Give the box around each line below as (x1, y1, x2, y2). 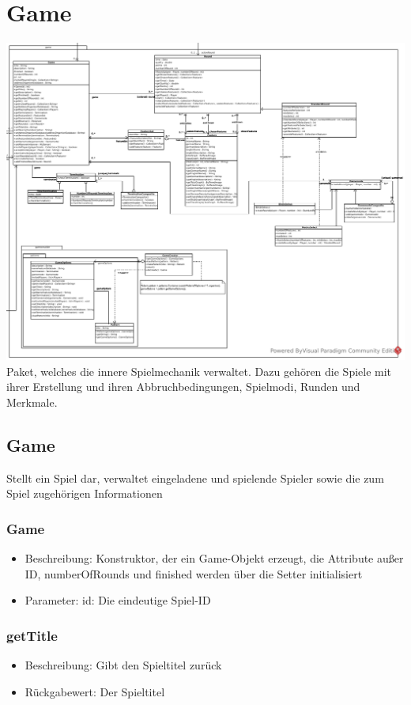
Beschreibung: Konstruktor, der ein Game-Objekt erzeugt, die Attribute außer (25, 550, 404, 567)
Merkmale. (6, 394, 58, 411)
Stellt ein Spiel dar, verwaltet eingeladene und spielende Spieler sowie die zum (6, 469, 384, 486)
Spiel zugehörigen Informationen (6, 485, 163, 502)
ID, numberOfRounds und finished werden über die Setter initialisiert (25, 565, 363, 582)
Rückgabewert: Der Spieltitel (25, 683, 165, 699)
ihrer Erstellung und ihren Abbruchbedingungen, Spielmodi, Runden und (6, 378, 360, 395)
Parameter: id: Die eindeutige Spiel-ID (25, 592, 211, 608)
